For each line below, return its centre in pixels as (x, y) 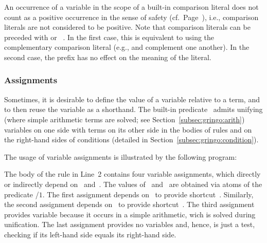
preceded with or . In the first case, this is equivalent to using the (109, 37)
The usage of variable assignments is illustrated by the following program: (121, 156)
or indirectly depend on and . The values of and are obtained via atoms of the (133, 184)
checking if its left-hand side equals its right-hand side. (90, 234)
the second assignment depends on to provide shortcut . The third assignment (129, 204)
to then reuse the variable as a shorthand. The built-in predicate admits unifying (133, 109)
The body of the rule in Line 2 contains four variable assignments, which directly (132, 174)
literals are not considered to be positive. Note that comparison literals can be (127, 27)
